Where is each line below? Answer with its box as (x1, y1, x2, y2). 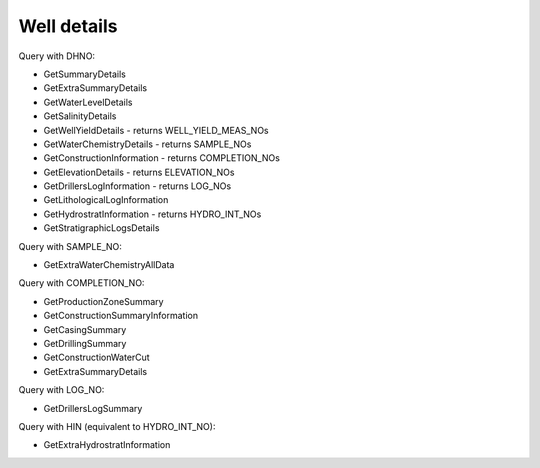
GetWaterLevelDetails (43, 96, 133, 108)
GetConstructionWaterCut (43, 351, 150, 364)
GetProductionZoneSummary (43, 295, 164, 307)
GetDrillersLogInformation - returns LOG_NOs (43, 180, 232, 192)
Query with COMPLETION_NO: (18, 277, 145, 289)
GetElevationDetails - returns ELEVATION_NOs (43, 166, 235, 178)
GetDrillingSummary (43, 337, 127, 349)
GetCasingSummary (43, 323, 127, 335)
